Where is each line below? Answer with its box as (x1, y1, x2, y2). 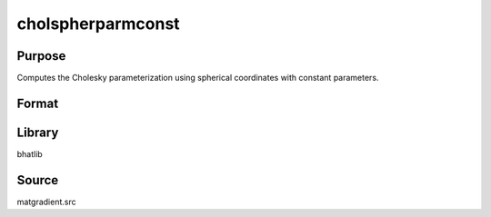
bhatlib (16, 148, 43, 159)
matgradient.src (16, 196, 76, 207)
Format (16, 95, 59, 111)
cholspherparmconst (16, 14, 181, 34)
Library (16, 124, 59, 140)
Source (16, 173, 59, 188)
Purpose (16, 48, 66, 64)
